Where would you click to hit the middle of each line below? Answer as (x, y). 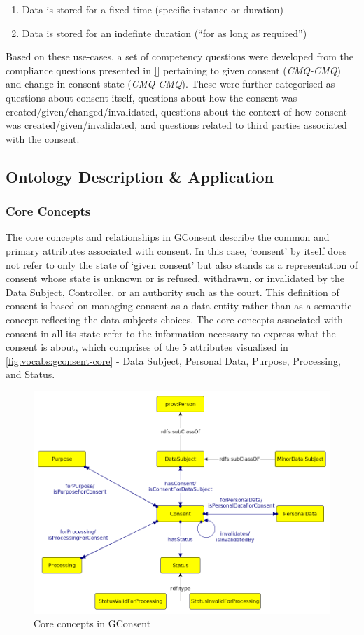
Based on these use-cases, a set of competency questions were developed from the (180, 56)
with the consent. (43, 138)
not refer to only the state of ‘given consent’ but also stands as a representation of (182, 264)
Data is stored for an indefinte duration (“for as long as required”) (164, 33)
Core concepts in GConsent (92, 623)
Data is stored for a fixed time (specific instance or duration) (153, 9)
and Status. (30, 374)
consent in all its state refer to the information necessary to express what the (171, 333)
